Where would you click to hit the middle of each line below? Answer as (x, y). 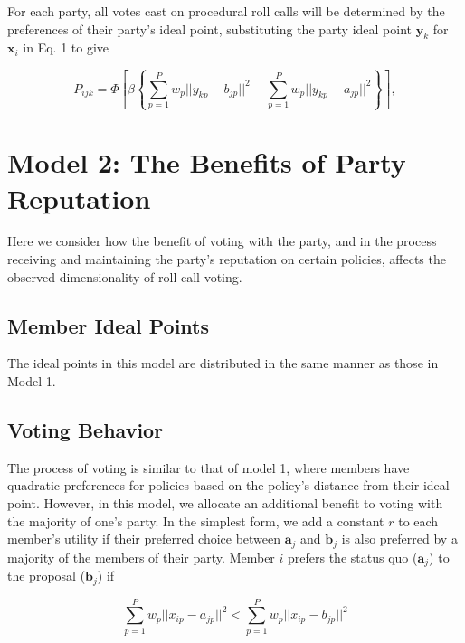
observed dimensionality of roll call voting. (125, 276)
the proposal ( (47, 576)
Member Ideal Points (108, 325)
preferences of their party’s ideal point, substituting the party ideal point (210, 28)
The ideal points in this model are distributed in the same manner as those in (223, 363)
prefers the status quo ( (353, 557)
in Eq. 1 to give (66, 47)
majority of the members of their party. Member (141, 557)
